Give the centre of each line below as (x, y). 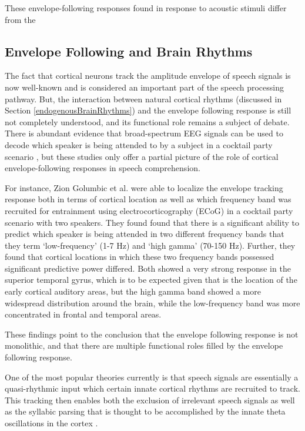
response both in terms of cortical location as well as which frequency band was (148, 199)
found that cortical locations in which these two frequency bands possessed (140, 257)
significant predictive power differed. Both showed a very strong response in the (148, 268)
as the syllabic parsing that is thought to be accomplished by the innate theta (145, 411)
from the (20, 19)
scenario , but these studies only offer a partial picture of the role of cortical (142, 156)
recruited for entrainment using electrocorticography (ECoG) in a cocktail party (149, 210)
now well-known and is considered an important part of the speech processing (144, 87)
